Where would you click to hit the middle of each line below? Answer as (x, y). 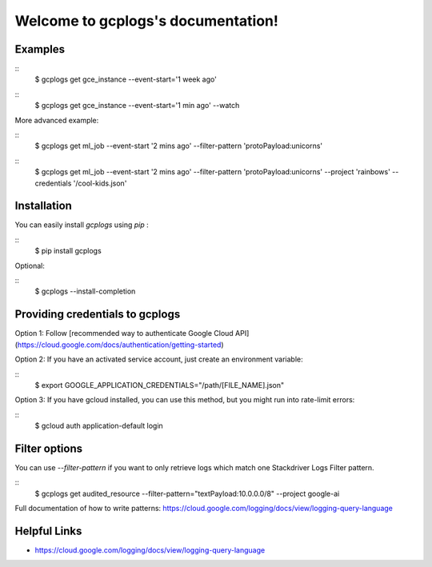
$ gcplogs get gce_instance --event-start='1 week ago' (126, 79)
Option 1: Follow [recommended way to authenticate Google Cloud (124, 333)
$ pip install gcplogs (68, 251)
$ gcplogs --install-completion (85, 291)
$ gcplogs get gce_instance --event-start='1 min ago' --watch (137, 106)
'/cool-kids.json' (100, 183)
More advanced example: (57, 120)
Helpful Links (48, 531)
